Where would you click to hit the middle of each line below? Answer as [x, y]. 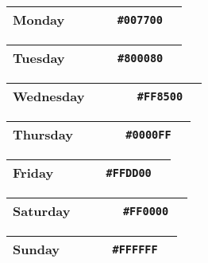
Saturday [42, 211]
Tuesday [39, 58]
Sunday [37, 249]
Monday [39, 20]
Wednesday [49, 96]
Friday [33, 173]
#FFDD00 [129, 173]
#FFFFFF [135, 249]
